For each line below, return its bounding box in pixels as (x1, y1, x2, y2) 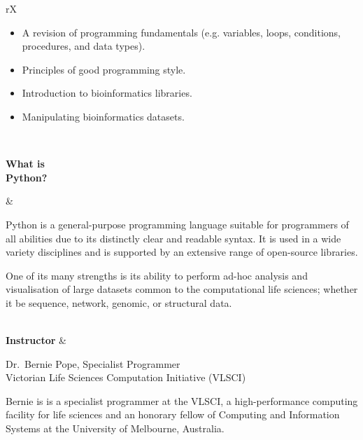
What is (6, 156, 45, 171)
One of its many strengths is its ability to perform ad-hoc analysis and (6, 268, 308, 282)
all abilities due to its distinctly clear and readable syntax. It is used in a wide (6, 231, 341, 245)
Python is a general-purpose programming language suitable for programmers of (6, 216, 349, 231)
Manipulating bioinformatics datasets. (22, 109, 185, 123)
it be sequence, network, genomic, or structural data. (6, 295, 232, 310)
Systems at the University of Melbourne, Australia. (6, 421, 225, 436)
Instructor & (6, 333, 66, 348)
